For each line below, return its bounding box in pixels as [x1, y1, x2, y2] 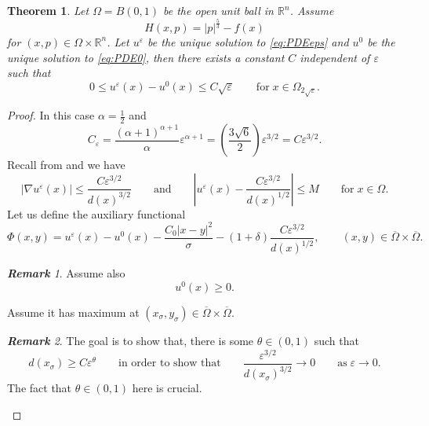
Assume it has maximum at [7, 303, 140, 320]
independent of [300, 49, 370, 65]
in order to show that [118, 358, 221, 369]
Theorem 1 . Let [7, 2, 89, 18]
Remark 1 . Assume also [7, 265, 125, 281]
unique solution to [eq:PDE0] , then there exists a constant [7, 49, 285, 65]
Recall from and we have [7, 156, 125, 173]
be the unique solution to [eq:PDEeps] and [147, 33, 349, 50]
